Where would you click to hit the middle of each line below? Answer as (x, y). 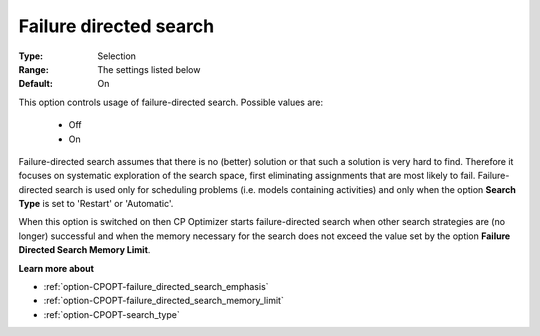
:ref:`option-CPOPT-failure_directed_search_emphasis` (156, 287)
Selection (117, 56)
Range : (33, 69)
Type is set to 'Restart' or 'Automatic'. (96, 204)
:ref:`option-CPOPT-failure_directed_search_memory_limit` (163, 301)
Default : (36, 84)
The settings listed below (149, 69)
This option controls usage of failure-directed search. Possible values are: (171, 102)
